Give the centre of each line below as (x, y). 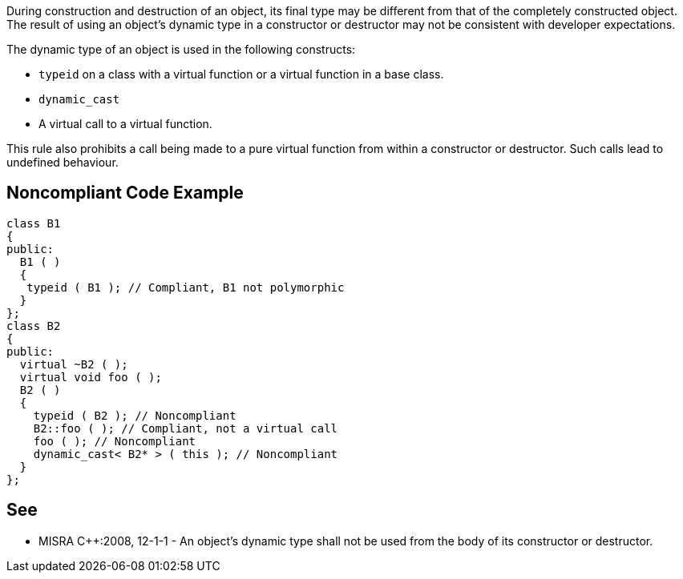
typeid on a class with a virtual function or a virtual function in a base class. (241, 74)
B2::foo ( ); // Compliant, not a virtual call (186, 428)
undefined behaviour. (63, 162)
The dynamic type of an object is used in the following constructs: (181, 49)
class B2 (34, 326)
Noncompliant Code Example (125, 193)
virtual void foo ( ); (91, 377)
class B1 (34, 223)
